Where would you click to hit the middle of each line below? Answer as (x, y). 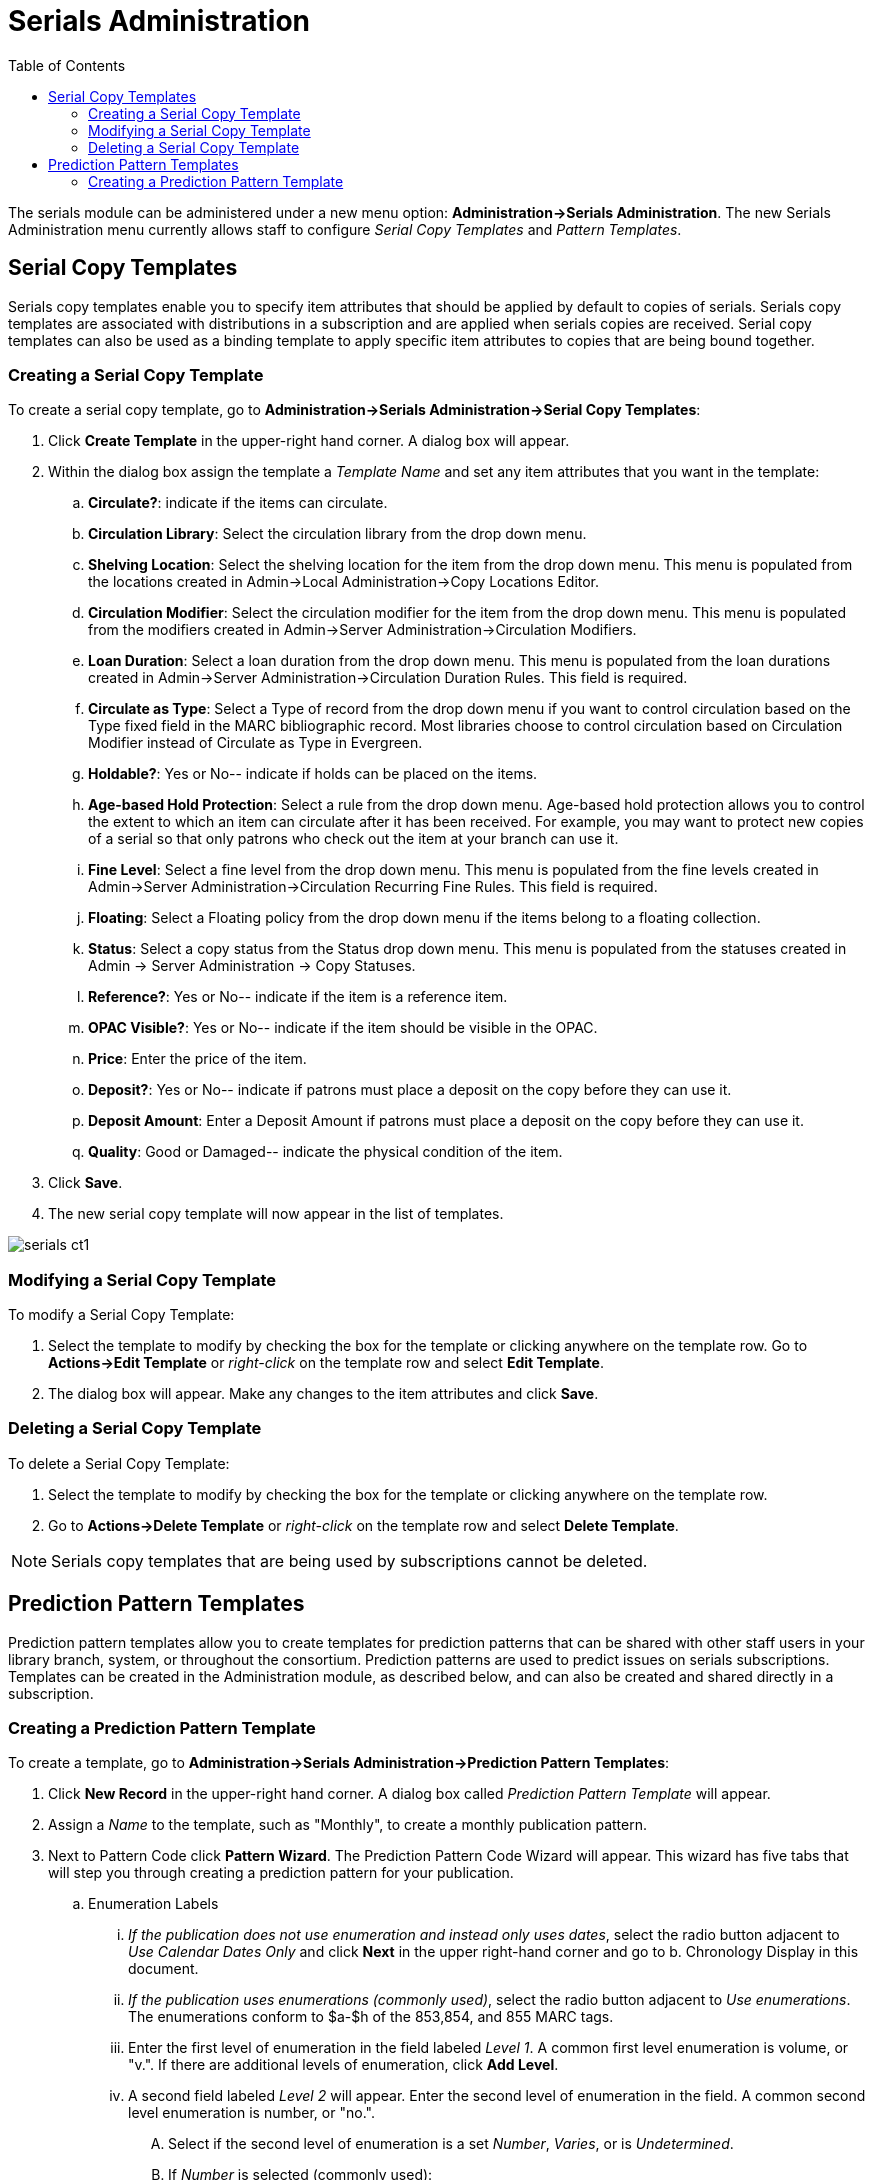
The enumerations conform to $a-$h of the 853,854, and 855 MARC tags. (371, 2017)
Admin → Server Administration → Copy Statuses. (252, 966)
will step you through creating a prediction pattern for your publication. (281, 1873)
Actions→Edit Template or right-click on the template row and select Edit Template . (326, 1363)
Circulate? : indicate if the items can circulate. (238, 503)
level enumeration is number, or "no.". (251, 2113)
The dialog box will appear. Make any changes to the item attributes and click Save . (323, 1394)
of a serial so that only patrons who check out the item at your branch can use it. (353, 839)
